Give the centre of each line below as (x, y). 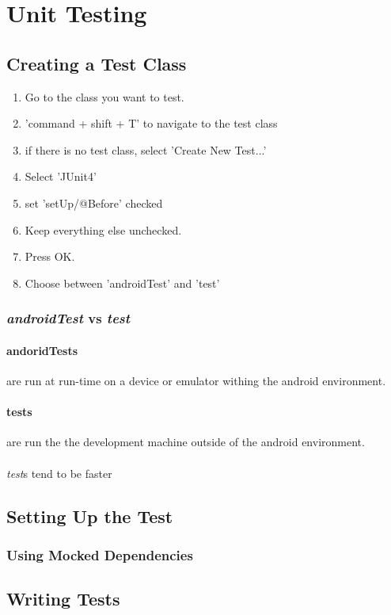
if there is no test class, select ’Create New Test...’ (146, 149)
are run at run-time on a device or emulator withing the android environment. (196, 380)
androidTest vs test (68, 318)
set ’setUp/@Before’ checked (94, 202)
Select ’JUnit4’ (61, 176)
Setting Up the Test (90, 516)
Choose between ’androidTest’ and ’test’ (122, 283)
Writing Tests (63, 599)
